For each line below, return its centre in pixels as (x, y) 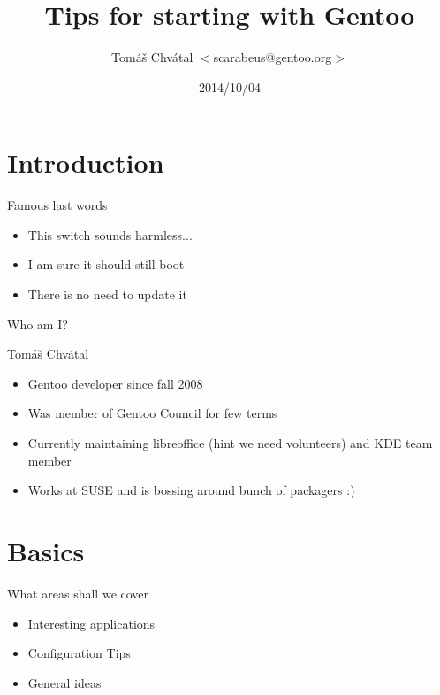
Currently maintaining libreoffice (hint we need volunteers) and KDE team (230, 443)
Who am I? (38, 324)
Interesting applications (91, 623)
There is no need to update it (107, 294)
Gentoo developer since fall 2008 (115, 383)
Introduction (86, 162)
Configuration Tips (79, 653)
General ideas (64, 682)
